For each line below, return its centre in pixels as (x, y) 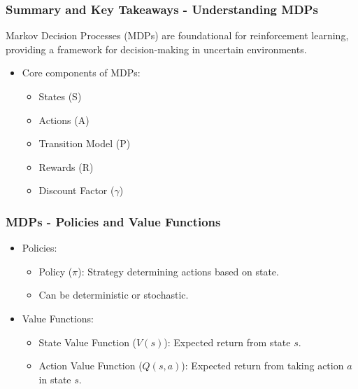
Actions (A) (64, 120)
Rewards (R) (66, 166)
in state (55, 379)
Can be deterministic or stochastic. (114, 295)
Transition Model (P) (85, 143)
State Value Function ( (88, 342)
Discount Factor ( (77, 190)
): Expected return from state (227, 342)
